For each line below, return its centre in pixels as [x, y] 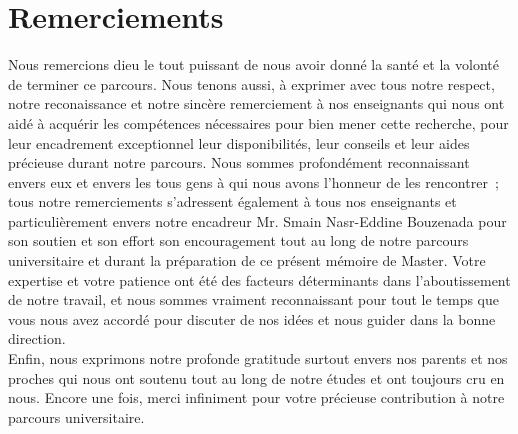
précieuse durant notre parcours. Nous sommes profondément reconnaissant [239, 162]
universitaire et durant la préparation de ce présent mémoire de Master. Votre [247, 260]
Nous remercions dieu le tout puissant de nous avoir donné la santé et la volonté [253, 64]
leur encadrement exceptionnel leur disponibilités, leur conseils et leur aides [239, 142]
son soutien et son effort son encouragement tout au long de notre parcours [238, 240]
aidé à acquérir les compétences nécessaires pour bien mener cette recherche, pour [258, 122]
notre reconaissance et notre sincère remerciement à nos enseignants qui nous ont [256, 103]
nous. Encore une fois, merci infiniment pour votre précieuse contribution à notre [256, 397]
